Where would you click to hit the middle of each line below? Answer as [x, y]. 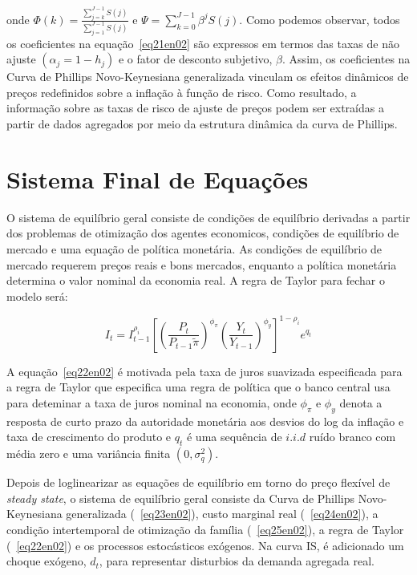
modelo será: [37, 296]
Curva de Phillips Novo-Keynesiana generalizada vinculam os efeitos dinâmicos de [208, 77]
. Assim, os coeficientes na [346, 59]
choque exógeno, [47, 561]
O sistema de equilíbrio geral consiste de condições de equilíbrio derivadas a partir [208, 217]
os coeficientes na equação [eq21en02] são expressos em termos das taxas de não [203, 43]
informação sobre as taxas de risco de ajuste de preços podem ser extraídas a [195, 108]
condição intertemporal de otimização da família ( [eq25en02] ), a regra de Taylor [205, 529]
